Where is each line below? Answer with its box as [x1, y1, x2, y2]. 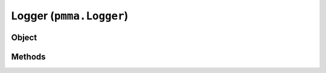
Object [11, 32, 37, 42]
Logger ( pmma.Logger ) [11, 9, 129, 22]
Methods [11, 51, 46, 62]
